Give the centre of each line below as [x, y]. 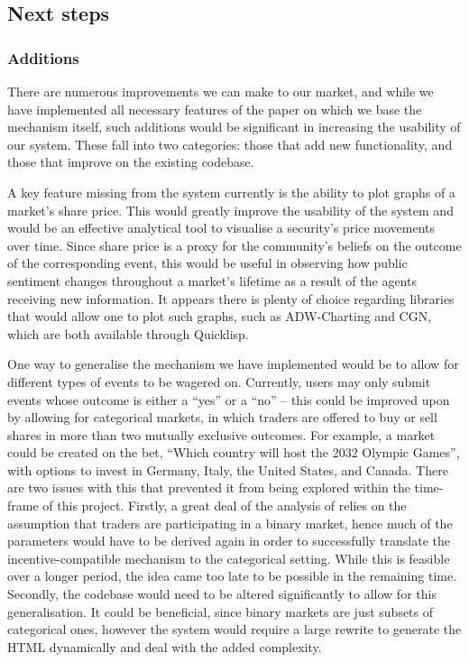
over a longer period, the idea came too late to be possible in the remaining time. [232, 576]
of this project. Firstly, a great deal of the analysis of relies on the [225, 506]
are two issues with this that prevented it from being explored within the [209, 487]
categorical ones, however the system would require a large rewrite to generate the [234, 629]
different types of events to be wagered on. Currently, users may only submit [219, 381]
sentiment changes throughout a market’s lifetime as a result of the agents [212, 280]
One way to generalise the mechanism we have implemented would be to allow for [233, 364]
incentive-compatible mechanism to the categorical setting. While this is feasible [229, 558]
